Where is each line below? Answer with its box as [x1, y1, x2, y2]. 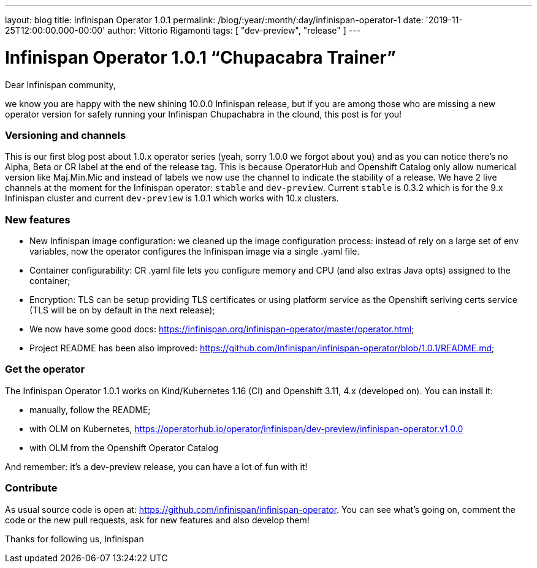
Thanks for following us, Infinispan [5, 533, 144, 544]
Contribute [5, 482, 58, 495]
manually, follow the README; [29, 404, 151, 415]
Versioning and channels [5, 129, 126, 141]
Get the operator [5, 363, 85, 376]
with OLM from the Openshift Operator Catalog [29, 442, 219, 453]
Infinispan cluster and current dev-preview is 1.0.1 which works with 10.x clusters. [5, 193, 339, 204]
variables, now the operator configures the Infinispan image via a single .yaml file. [29, 246, 360, 256]
